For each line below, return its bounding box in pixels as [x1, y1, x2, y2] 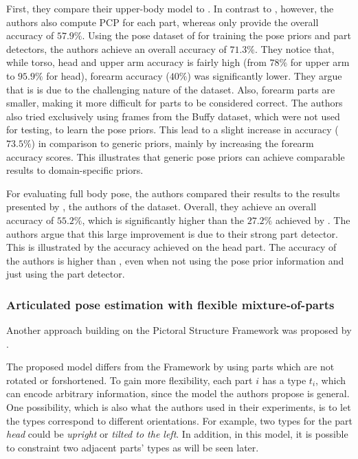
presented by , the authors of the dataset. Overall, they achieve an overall [6, 199, 317, 214]
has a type [262, 372, 306, 387]
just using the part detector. [6, 267, 125, 281]
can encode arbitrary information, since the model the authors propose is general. [6, 386, 350, 401]
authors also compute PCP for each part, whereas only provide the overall [6, 14, 319, 29]
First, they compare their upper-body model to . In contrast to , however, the [6, 1, 334, 15]
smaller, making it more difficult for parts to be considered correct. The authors [6, 96, 343, 110]
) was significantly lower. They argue [187, 68, 342, 82]
